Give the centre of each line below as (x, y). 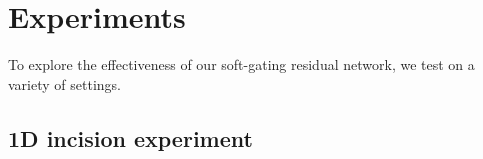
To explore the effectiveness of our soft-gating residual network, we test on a (241, 64)
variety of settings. (64, 83)
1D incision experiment (130, 137)
